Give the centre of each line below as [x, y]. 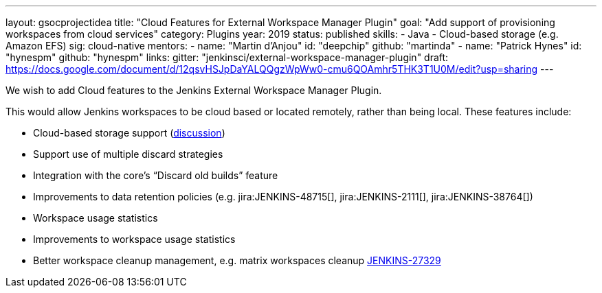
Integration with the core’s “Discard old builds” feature [156, 175]
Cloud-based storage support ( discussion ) [129, 133]
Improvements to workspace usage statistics [134, 239]
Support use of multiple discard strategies [128, 154]
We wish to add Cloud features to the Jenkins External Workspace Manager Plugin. [194, 90]
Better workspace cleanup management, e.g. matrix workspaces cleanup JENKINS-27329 [237, 260]
